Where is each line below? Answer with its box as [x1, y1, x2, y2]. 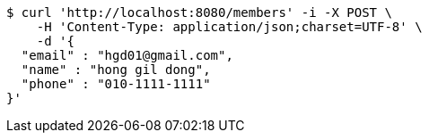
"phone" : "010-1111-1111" [21, 77, 211, 91]
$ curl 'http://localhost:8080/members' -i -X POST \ [6, 5, 392, 20]
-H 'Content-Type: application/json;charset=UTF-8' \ [36, 20, 423, 34]
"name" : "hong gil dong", [21, 62, 211, 77]
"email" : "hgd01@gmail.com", [21, 48, 233, 62]
